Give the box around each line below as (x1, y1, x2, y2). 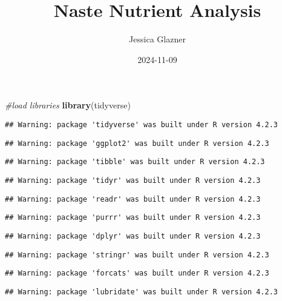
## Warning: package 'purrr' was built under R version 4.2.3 (5, 213, 261, 222)
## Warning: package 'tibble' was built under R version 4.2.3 (5, 157, 265, 167)
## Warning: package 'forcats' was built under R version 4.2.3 (5, 269, 269, 278)
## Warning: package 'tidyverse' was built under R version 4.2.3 (5, 120, 278, 129)
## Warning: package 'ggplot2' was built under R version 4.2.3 (5, 139, 269, 148)
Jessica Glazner (129, 33, 186, 45)
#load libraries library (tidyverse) (5, 99, 131, 111)
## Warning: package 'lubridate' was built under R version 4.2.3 (5, 287, 278, 296)
